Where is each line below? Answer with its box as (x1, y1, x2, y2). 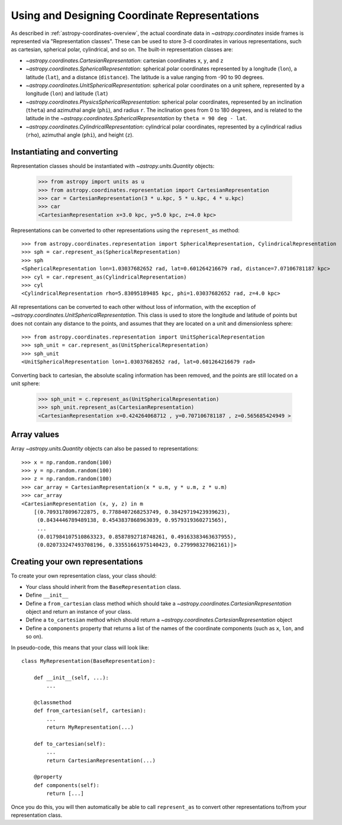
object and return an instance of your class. (25, 608, 133, 615)
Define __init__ (25, 592, 69, 599)
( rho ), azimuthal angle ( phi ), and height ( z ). (25, 131, 134, 138)
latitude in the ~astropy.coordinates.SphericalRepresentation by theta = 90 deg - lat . (25, 115, 248, 122)
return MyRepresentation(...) (46, 724, 134, 731)
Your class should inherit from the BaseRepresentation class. (25, 583, 182, 590)
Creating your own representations (11, 557, 143, 567)
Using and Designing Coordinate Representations (11, 9, 260, 22)
